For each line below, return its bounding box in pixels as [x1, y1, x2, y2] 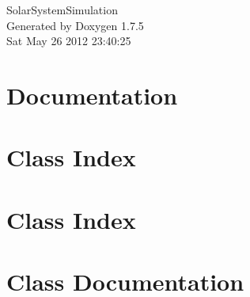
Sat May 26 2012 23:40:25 [6, 32, 131, 49]
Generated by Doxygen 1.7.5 [6, 17, 144, 33]
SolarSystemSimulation [6, 2, 118, 17]
